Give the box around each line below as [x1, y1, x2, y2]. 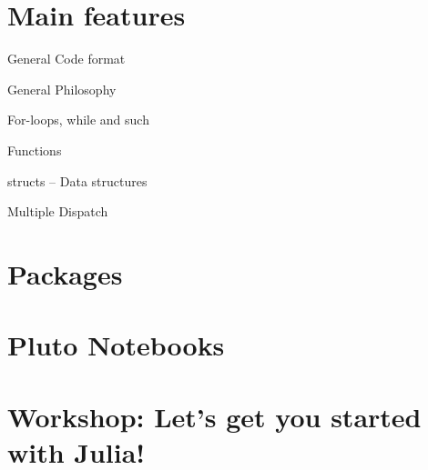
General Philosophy [7, 79, 117, 98]
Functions [7, 140, 62, 159]
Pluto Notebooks [7, 326, 225, 364]
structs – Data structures [7, 171, 148, 190]
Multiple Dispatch [7, 202, 108, 221]
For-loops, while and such [7, 110, 149, 129]
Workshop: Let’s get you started [7, 397, 422, 435]
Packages [7, 255, 123, 292]
